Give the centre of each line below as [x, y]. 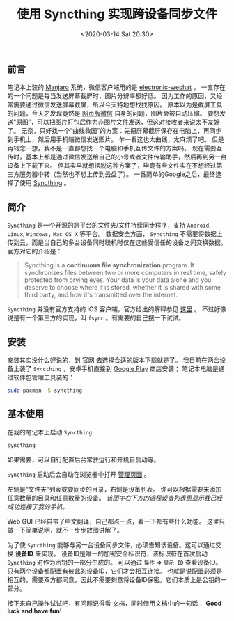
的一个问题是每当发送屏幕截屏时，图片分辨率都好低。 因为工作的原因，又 [112, 96]
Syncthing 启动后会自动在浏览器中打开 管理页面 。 [79, 474]
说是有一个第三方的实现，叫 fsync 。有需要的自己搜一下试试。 [96, 318]
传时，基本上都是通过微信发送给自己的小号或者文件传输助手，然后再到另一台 [117, 157]
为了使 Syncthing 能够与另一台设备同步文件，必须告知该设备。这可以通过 [111, 544]
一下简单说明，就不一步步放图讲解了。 [68, 530]
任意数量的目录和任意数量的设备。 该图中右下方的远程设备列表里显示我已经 [115, 498]
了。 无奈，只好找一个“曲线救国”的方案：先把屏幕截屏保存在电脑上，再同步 [115, 131]
